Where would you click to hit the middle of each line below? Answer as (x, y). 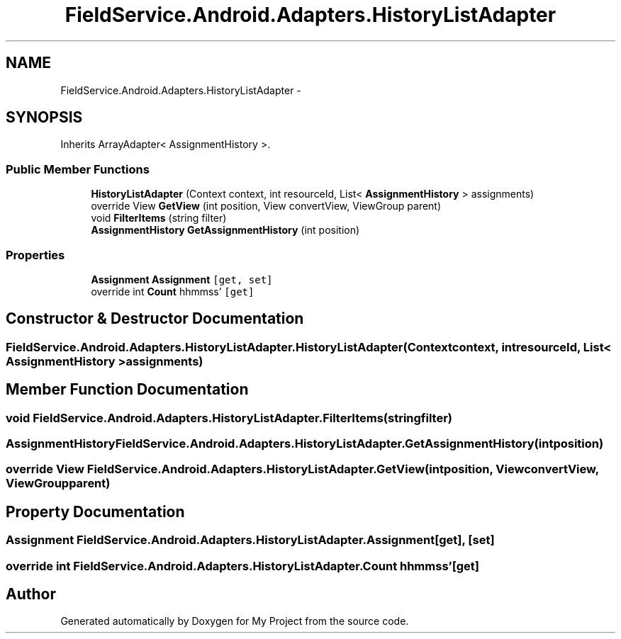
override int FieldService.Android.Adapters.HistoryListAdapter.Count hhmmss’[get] (242, 566)
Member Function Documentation (127, 390)
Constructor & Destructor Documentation (155, 319)
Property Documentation (95, 511)
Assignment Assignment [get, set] (182, 279)
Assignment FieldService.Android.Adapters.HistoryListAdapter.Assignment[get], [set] (250, 540)
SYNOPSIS (44, 118)
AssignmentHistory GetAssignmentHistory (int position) (225, 230)
